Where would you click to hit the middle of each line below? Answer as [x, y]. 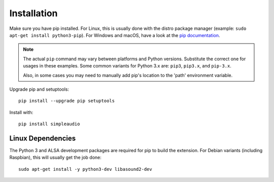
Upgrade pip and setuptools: [39, 89]
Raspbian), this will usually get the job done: [55, 158]
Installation [33, 13]
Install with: [21, 112]
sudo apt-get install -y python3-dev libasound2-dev [85, 169]
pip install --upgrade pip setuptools [67, 101]
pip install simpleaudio [49, 124]
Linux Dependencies [43, 138]
